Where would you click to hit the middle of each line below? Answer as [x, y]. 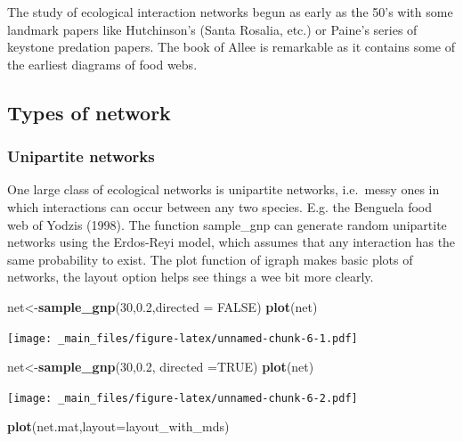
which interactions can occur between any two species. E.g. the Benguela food [220, 206]
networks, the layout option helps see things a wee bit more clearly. [191, 277]
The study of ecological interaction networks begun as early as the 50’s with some [230, 12]
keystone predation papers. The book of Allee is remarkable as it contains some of [231, 47]
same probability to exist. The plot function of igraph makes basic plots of [210, 259]
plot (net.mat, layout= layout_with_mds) [118, 426]
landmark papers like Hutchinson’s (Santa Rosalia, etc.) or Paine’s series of [212, 29]
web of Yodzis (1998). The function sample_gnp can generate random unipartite [227, 224]
